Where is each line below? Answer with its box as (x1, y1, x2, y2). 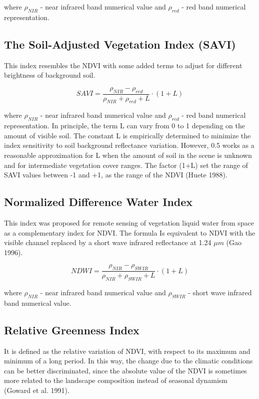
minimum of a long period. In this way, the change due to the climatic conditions (4, 355, 253, 366)
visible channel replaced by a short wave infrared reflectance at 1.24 (4, 237, 211, 248)
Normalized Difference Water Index (4, 194, 193, 210)
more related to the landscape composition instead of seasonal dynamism (4, 375, 227, 385)
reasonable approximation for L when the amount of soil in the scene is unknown (4, 149, 252, 160)
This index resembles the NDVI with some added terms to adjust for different (4, 60, 242, 70)
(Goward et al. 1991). (4, 384, 69, 395)
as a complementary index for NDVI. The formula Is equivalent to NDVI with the (4, 227, 255, 238)
